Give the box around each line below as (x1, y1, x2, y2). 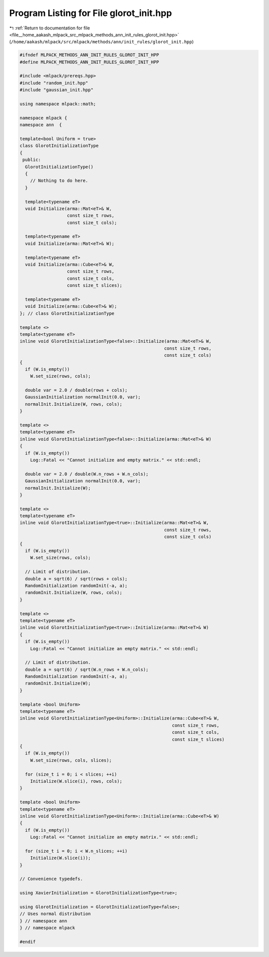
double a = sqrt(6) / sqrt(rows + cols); (25, 576, 128, 581)
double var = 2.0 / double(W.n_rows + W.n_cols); (25, 471, 149, 477)
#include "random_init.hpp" (19, 80, 88, 86)
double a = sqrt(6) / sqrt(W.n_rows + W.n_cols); (25, 667, 149, 672)
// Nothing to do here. (30, 178, 88, 184)
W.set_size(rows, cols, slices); (30, 757, 112, 763)
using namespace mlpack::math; (19, 101, 97, 107)
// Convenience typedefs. (19, 876, 83, 882)
